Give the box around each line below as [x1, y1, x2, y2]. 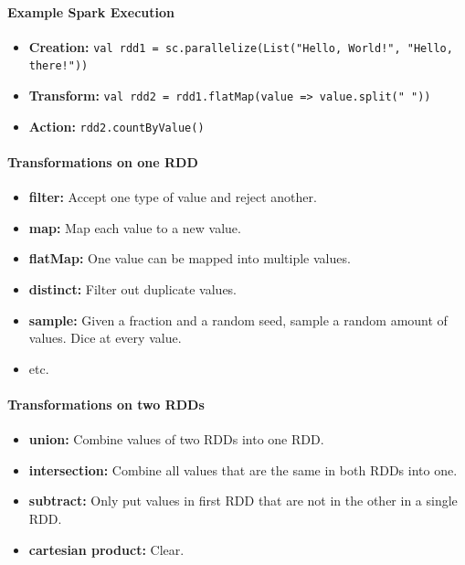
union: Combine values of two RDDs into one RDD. [28, 430, 324, 449]
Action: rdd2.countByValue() [28, 116, 205, 135]
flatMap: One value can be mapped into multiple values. [28, 249, 351, 268]
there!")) [28, 59, 89, 73]
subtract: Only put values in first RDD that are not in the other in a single [28, 491, 458, 510]
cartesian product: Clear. [28, 539, 185, 559]
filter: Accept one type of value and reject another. [28, 187, 317, 207]
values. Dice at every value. [28, 328, 182, 347]
